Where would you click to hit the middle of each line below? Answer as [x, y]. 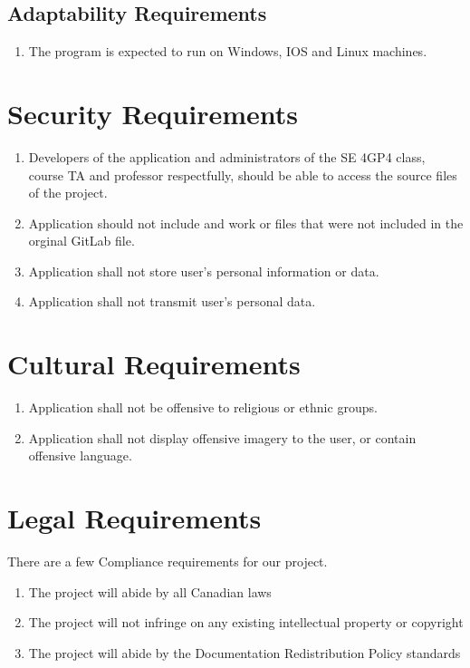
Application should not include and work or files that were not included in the [246, 223]
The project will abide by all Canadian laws [150, 591]
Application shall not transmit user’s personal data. [172, 301]
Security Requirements [153, 113]
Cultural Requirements [154, 364]
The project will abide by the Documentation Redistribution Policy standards [245, 652]
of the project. [68, 193]
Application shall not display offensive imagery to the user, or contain [222, 437]
